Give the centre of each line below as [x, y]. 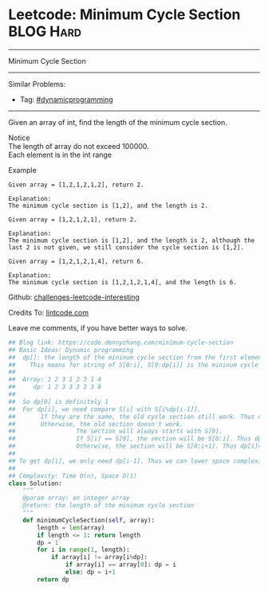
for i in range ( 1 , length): [83, 550]
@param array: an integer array [76, 498]
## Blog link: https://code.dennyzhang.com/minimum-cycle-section [121, 342]
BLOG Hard [45, 31]
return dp [53, 579]
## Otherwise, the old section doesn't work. [96, 424]
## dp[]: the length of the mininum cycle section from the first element [137, 357]
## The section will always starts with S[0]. [116, 432]
